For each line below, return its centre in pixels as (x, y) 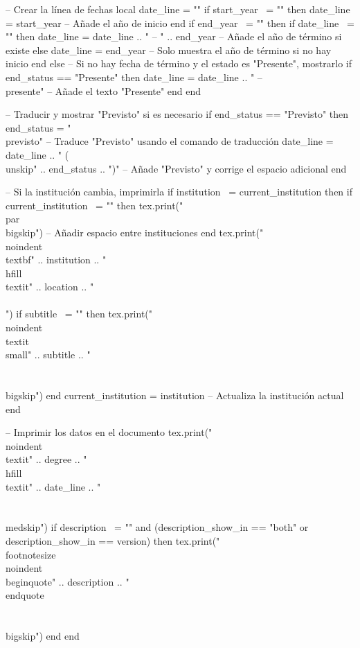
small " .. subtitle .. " (48, 354)
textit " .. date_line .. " (53, 486)
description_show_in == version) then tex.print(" (113, 540)
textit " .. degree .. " (46, 459)
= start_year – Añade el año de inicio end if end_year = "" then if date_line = (180, 23)
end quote (25, 595)
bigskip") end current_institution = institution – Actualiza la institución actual (175, 395)
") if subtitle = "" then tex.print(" (79, 314)
